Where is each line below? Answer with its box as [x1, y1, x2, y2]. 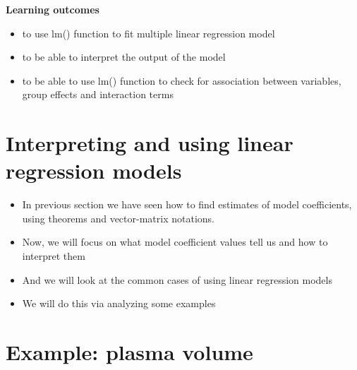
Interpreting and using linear [6, 129, 294, 157]
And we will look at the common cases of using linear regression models [22, 272, 332, 287]
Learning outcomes [6, 2, 99, 16]
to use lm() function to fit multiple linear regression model [22, 25, 275, 40]
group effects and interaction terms [22, 87, 174, 102]
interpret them [22, 249, 85, 263]
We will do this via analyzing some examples [22, 296, 216, 311]
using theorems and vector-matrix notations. [22, 210, 214, 225]
